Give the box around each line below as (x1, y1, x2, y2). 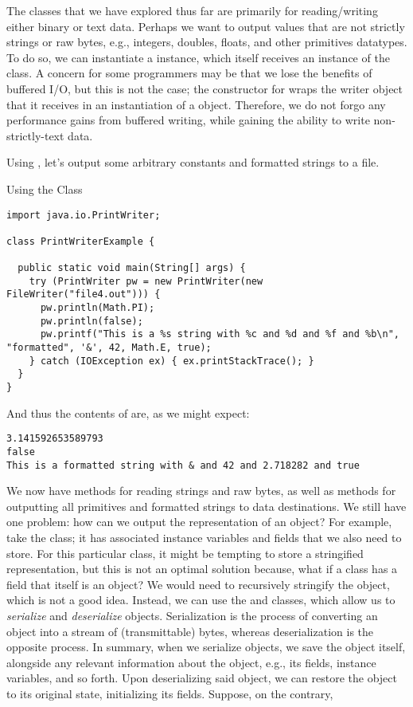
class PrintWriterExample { (6, 235, 155, 247)
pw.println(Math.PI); (40, 302, 155, 314)
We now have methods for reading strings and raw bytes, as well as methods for (6, 482, 396, 499)
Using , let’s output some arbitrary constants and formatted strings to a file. (6, 154, 380, 171)
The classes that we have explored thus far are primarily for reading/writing (6, 2, 378, 18)
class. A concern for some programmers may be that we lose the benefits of (6, 65, 372, 81)
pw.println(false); (40, 315, 143, 327)
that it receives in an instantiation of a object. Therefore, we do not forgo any (6, 96, 386, 112)
